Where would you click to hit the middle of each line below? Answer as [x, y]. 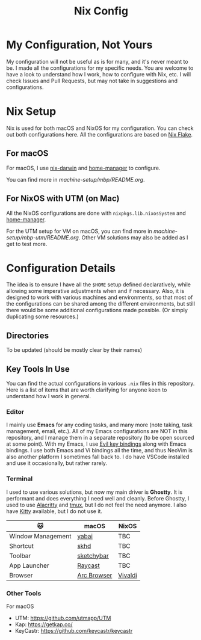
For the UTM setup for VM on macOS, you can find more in [79, 231]
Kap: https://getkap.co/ [44, 624]
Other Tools [24, 593]
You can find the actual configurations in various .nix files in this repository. [100, 384]
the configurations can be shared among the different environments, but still [101, 304]
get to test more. [27, 244]
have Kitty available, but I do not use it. [54, 511]
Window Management [40, 536]
